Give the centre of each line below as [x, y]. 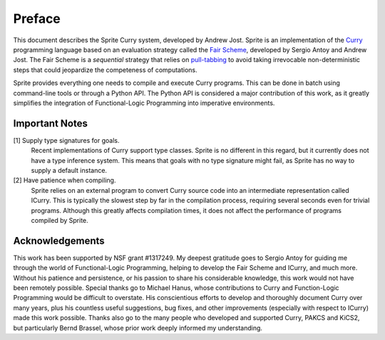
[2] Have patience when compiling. [65, 180]
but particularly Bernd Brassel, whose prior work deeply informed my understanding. [138, 328]
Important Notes [51, 123]
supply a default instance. [69, 170]
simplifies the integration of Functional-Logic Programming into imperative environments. [144, 103]
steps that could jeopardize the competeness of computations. [105, 70]
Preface [37, 19]
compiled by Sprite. [60, 220]
